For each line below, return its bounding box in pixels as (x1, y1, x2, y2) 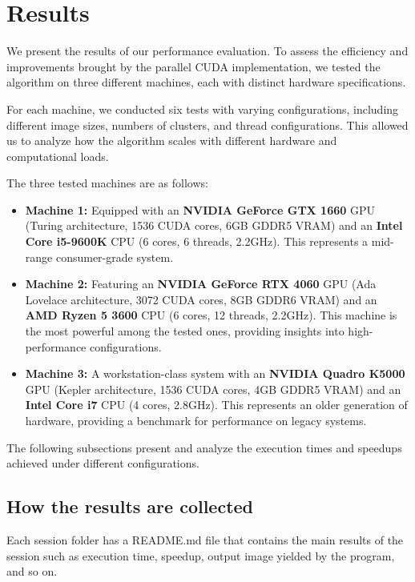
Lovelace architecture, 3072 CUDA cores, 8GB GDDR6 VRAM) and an (25, 291, 377, 307)
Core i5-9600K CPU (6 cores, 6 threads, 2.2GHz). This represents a (25, 233, 369, 250)
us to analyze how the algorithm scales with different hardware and (6, 132, 337, 149)
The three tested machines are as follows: (6, 175, 208, 191)
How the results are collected (6, 494, 254, 519)
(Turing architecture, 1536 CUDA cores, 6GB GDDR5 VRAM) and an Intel (25, 217, 403, 234)
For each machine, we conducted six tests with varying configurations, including (6, 100, 399, 117)
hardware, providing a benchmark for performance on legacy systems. (25, 412, 367, 428)
